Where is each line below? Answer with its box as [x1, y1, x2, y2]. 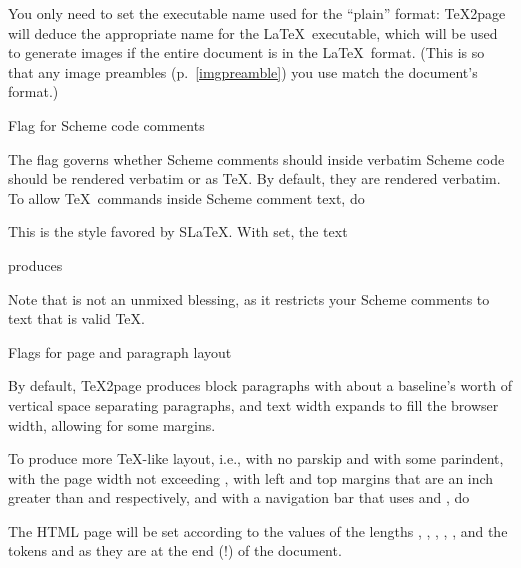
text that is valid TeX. [8, 308, 145, 329]
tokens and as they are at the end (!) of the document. [8, 540, 342, 561]
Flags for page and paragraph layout [8, 341, 232, 362]
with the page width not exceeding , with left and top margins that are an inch [8, 467, 494, 488]
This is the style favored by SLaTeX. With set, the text [8, 221, 348, 242]
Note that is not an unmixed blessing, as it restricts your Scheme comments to [8, 288, 490, 309]
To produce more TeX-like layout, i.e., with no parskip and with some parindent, [8, 448, 504, 469]
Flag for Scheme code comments [8, 114, 205, 135]
